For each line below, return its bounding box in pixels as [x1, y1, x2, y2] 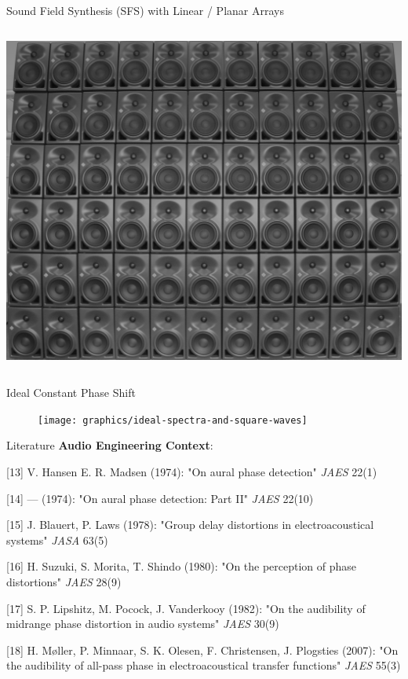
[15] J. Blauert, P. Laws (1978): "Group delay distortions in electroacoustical [6, 516, 374, 533]
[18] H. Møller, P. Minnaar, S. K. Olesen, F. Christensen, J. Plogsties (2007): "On [6, 641, 399, 658]
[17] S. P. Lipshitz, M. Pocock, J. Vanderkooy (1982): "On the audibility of [6, 600, 366, 616]
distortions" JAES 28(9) [6, 574, 122, 590]
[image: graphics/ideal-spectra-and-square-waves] [38, 414, 308, 426]
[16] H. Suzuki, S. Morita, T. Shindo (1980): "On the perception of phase [6, 558, 357, 574]
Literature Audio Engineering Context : [6, 437, 213, 453]
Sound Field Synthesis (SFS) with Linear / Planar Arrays [6, 2, 284, 18]
